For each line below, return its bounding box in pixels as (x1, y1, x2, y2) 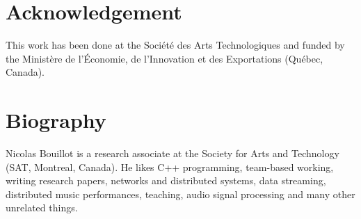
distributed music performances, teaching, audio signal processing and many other (6, 186, 355, 201)
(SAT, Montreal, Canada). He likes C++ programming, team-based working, (6, 159, 334, 174)
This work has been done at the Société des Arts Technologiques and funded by (6, 38, 345, 52)
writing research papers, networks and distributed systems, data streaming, (6, 173, 326, 188)
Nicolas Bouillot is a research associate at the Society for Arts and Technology (6, 146, 339, 161)
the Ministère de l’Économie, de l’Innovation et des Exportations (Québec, (6, 51, 323, 65)
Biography (6, 106, 106, 134)
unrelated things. (6, 200, 78, 215)
